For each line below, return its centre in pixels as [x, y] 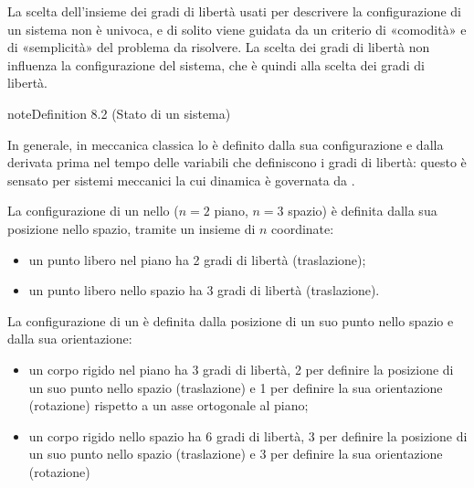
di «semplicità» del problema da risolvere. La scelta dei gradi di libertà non [219, 47]
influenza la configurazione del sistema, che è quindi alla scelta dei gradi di [216, 64]
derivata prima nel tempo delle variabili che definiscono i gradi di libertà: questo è [237, 162]
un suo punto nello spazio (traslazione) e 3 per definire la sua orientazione [236, 454]
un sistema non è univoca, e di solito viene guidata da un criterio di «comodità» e [237, 29]
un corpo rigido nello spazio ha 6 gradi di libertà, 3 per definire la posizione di [248, 435]
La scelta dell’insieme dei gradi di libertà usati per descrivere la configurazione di [234, 11]
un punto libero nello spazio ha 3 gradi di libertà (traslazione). [204, 290]
